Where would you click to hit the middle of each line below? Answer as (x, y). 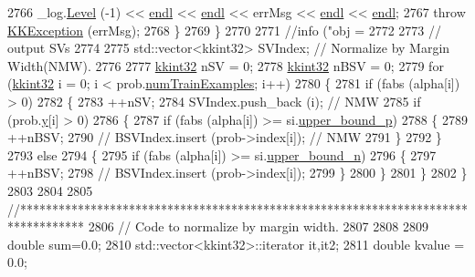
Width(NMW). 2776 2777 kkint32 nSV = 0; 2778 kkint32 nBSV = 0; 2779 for (226, 65)
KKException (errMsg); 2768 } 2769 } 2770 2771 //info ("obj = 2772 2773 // (225, 30)
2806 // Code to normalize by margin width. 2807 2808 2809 (258, 226)
